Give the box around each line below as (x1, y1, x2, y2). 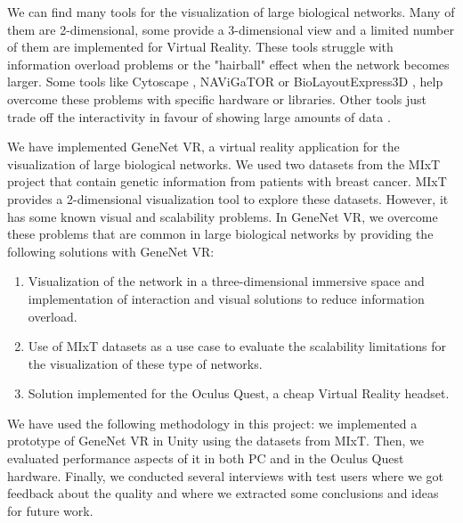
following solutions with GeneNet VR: (7, 241, 215, 260)
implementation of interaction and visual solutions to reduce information (28, 289, 425, 307)
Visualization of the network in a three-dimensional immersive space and (28, 272, 425, 290)
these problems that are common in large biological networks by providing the (7, 225, 434, 243)
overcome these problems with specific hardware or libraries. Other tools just (7, 89, 426, 108)
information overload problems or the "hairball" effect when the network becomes (7, 54, 450, 73)
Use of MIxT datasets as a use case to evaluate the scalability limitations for (28, 337, 446, 355)
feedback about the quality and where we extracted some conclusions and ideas (7, 484, 439, 503)
